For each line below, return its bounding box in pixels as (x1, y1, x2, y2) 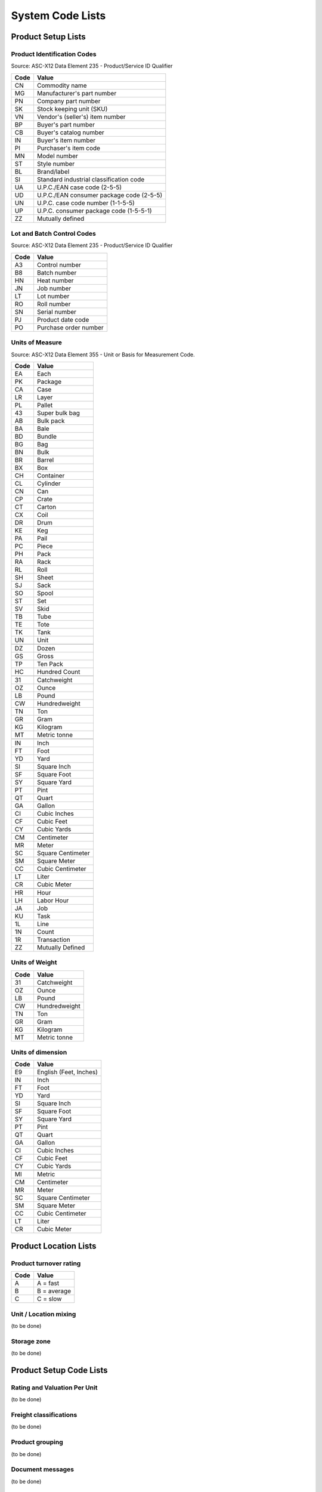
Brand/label (36, 167, 70, 175)
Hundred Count (36, 667, 80, 676)
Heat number (36, 276, 74, 285)
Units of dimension (11, 1048, 67, 1056)
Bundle (36, 432, 57, 440)
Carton (36, 503, 57, 511)
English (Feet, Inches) (36, 1068, 98, 1077)
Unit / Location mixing (11, 1310, 76, 1318)
